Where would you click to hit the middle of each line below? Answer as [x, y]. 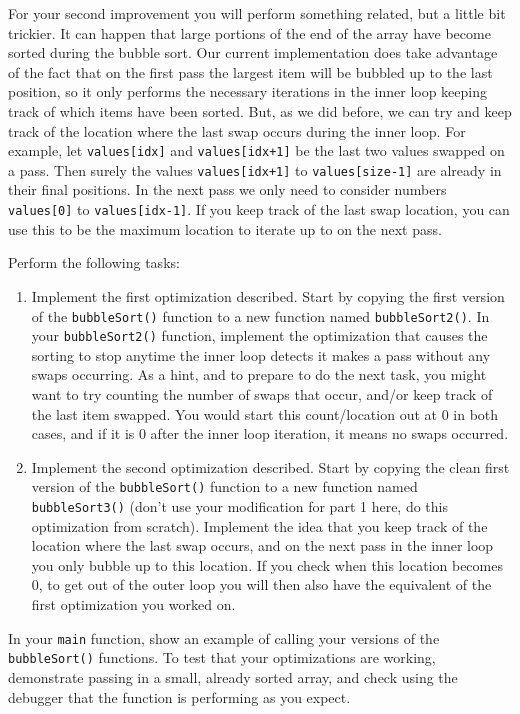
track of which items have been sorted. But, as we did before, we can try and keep [260, 110]
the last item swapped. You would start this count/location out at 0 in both [265, 413]
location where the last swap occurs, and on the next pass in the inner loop [262, 545]
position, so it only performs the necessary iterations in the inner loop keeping [248, 91]
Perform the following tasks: [94, 262]
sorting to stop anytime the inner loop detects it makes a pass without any [261, 354]
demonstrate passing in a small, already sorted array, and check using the [233, 676]
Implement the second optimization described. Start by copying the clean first [270, 466]
